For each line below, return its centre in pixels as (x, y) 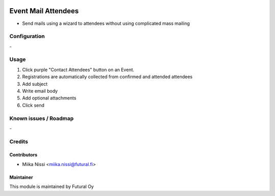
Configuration (27, 37)
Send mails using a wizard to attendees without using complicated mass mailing (106, 23)
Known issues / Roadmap (42, 118)
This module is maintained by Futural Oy (52, 187)
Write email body (40, 91)
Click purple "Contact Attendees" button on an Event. (78, 70)
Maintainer (21, 177)
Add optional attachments (49, 98)
